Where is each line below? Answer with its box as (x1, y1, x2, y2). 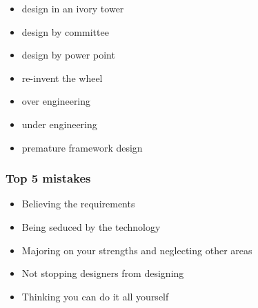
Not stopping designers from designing (21, 266, 184, 280)
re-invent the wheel (21, 70, 103, 85)
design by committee (21, 24, 109, 39)
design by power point (21, 48, 115, 62)
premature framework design (21, 140, 143, 154)
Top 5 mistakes (6, 170, 91, 187)
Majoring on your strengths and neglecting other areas (21, 243, 252, 257)
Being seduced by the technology (21, 219, 161, 234)
